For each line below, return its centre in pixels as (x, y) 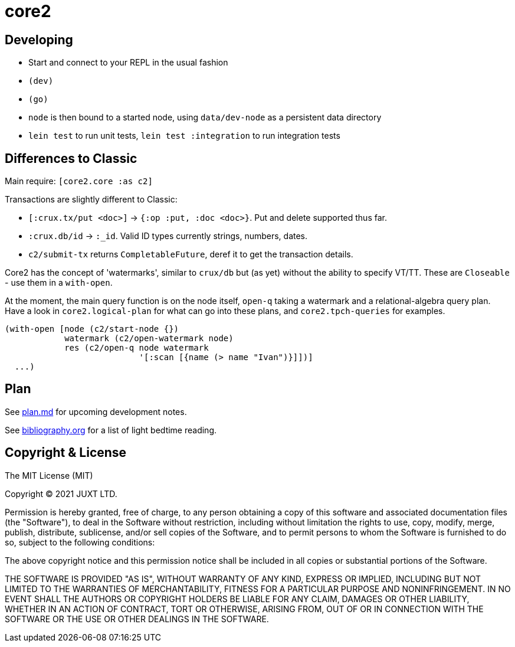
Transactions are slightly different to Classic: (91, 200)
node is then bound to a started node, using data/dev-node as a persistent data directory (205, 117)
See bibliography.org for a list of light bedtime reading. (111, 430)
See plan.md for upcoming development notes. (96, 411)
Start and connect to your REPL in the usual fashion (128, 63)
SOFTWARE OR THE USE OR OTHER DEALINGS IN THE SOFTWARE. (137, 619)
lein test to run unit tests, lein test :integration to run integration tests (184, 136)
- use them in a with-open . (59, 283)
